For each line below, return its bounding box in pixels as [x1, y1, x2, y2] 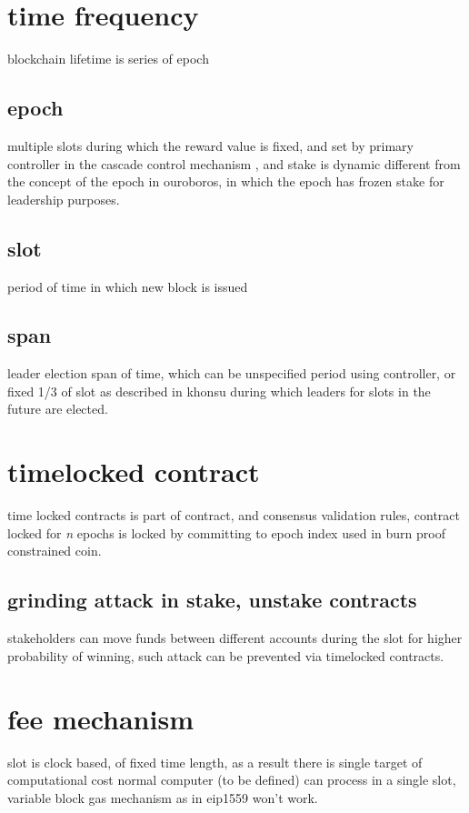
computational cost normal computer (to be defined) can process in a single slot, [7, 770, 456, 789]
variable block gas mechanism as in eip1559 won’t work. [7, 788, 318, 807]
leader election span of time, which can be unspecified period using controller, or [7, 364, 456, 383]
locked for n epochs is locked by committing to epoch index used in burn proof [7, 523, 445, 542]
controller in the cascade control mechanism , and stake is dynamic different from [7, 154, 461, 173]
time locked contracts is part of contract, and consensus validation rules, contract [7, 506, 461, 525]
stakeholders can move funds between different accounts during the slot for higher [7, 628, 463, 647]
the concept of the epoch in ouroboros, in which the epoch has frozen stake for [7, 172, 444, 191]
